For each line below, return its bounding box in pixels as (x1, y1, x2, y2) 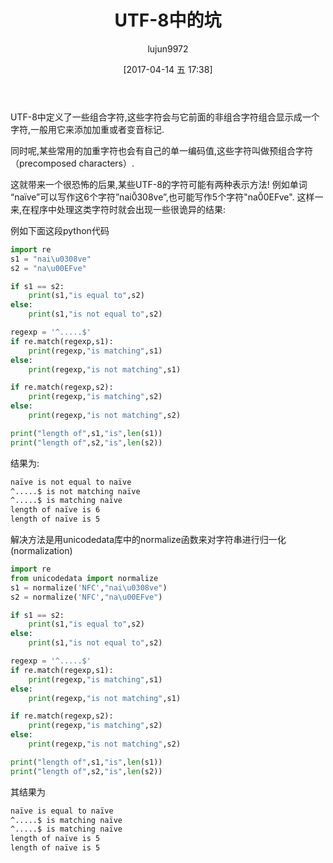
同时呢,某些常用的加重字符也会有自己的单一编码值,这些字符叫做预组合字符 (10, 144, 314, 156)
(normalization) (10, 545, 73, 557)
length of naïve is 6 (10, 505, 101, 515)
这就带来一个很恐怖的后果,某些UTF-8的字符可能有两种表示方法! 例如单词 (10, 178, 308, 190)
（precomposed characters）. (10, 157, 135, 169)
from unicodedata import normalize (10, 573, 159, 583)
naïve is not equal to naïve (10, 477, 132, 487)
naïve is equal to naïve (10, 806, 114, 816)
